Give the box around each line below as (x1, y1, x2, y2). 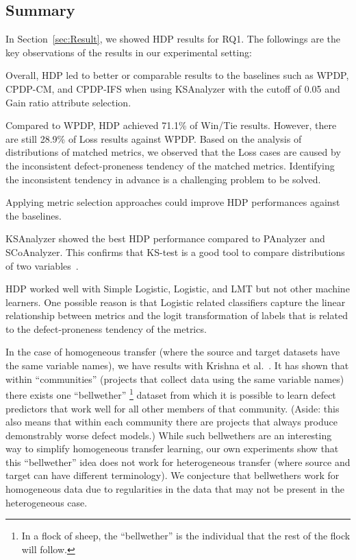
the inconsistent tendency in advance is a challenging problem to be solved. (5, 172, 321, 186)
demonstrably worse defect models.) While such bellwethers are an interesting (5, 428, 332, 442)
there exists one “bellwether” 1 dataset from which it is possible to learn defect (5, 386, 336, 401)
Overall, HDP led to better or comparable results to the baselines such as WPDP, (5, 68, 349, 82)
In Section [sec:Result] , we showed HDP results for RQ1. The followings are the (5, 32, 340, 46)
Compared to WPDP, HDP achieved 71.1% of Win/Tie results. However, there (5, 118, 337, 132)
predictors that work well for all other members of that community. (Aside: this (5, 401, 340, 415)
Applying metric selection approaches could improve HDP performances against (5, 195, 340, 209)
